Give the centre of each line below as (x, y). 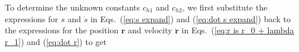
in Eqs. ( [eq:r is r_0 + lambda (238, 30)
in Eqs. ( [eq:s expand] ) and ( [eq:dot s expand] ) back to (191, 18)
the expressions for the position (62, 30)
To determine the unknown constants (73, 7)
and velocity (150, 30)
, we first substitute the (225, 7)
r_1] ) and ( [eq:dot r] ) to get (56, 41)
